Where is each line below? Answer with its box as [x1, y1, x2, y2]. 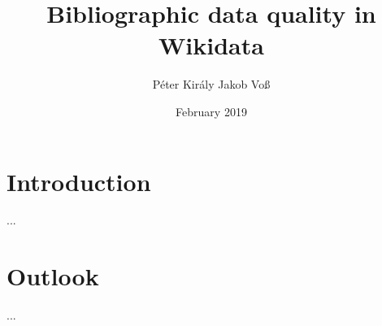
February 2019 [176, 102, 247, 120]
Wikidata [158, 28, 264, 62]
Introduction [7, 164, 151, 198]
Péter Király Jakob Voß [152, 76, 271, 93]
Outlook [7, 259, 99, 293]
